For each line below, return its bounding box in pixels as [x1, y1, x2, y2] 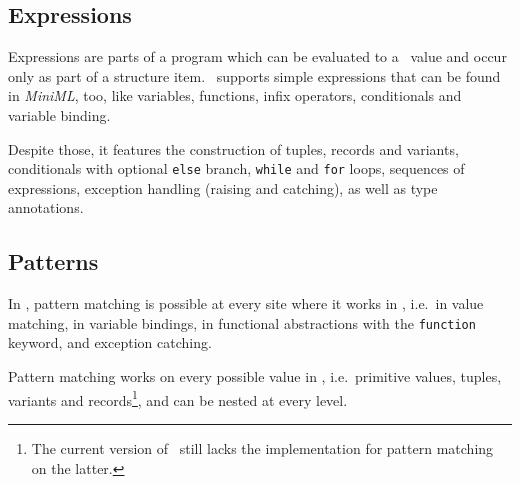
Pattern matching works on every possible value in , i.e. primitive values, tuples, [8, 366, 502, 387]
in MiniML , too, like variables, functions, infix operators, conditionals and [8, 85, 462, 106]
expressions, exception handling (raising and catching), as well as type [8, 177, 438, 198]
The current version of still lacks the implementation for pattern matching [31, 437, 494, 458]
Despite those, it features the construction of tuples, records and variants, [8, 138, 459, 159]
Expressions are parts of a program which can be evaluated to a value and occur [8, 46, 507, 67]
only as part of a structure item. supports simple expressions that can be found [8, 65, 501, 86]
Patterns [8, 246, 99, 277]
